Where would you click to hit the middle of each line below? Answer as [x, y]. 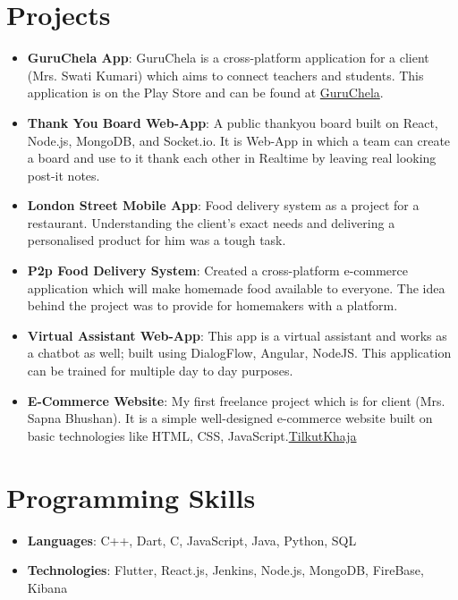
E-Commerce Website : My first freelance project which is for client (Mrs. [236, 400]
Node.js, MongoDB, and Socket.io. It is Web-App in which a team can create [239, 140]
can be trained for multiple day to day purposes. [160, 371]
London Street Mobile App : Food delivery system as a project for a [223, 205]
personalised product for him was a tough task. [157, 240]
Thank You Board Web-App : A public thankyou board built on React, [233, 122]
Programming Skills [131, 497]
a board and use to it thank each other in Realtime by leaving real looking [232, 158]
